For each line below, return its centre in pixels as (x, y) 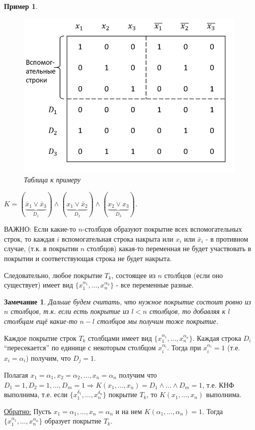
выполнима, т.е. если (36, 394)
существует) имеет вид (39, 285)
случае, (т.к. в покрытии (41, 248)
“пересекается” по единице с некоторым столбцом (80, 348)
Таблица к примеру (52, 179)
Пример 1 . (21, 6)
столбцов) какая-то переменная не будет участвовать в (169, 248)
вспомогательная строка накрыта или (117, 238)
